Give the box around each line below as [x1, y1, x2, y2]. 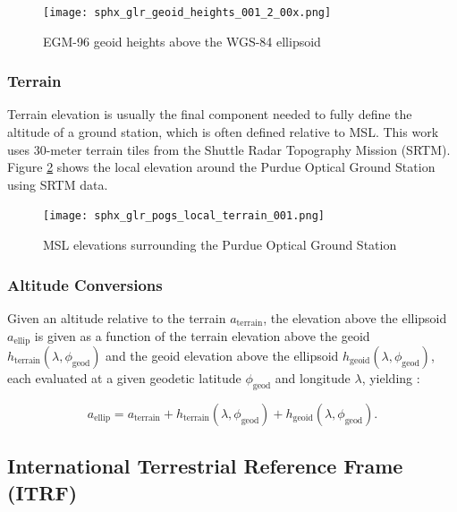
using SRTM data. [7, 175, 108, 193]
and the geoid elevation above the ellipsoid [106, 346, 339, 364]
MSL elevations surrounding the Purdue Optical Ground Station [43, 235, 397, 254]
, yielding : [361, 368, 420, 387]
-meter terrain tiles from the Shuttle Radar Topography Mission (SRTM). [46, 140, 451, 158]
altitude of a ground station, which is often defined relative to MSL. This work [7, 123, 439, 141]
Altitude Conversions [7, 273, 163, 295]
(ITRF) [7, 478, 78, 506]
